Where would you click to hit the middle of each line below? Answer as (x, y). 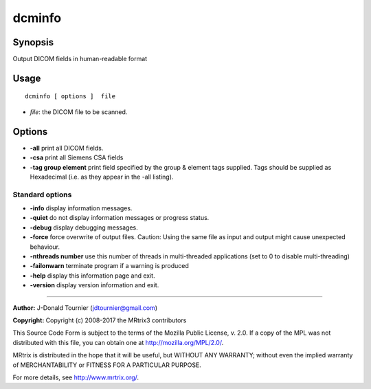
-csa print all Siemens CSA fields (77, 157)
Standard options (42, 194)
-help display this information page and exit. (92, 276)
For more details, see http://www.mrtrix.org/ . (76, 377)
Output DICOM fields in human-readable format (80, 59)
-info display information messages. (81, 208)
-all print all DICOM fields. (67, 148)
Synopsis (33, 42)
